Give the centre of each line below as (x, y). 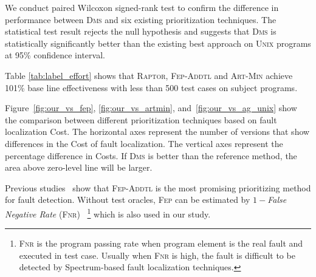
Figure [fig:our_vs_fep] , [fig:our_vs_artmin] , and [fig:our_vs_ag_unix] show (151, 108)
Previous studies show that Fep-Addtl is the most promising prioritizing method (158, 187)
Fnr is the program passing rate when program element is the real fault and (161, 243)
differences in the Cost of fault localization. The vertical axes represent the (144, 143)
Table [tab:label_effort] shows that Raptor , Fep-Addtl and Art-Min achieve (149, 75)
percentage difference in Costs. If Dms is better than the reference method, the (151, 155)
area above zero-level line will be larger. (79, 167)
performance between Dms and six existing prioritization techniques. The (141, 19)
